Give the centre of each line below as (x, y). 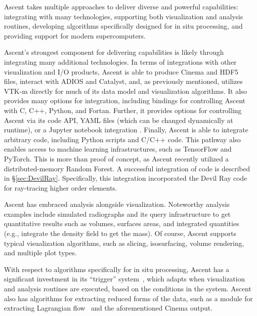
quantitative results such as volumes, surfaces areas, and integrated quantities (122, 223)
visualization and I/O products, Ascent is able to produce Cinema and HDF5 (121, 71)
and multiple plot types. (41, 253)
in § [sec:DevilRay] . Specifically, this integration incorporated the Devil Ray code (126, 178)
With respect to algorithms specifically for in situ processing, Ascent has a (117, 269)
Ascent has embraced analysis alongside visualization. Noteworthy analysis (117, 204)
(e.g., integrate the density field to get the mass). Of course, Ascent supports (120, 233)
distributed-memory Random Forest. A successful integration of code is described (127, 168)
